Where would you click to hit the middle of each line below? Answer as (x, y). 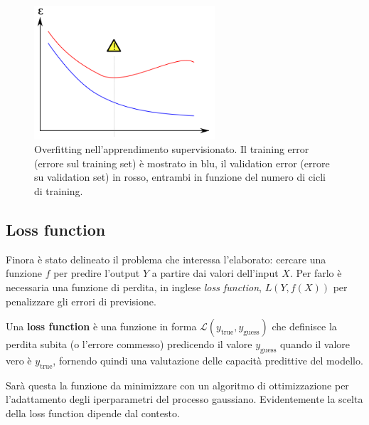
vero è (19, 360)
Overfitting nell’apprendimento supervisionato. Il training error (172, 149)
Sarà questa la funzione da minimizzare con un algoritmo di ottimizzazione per (177, 385)
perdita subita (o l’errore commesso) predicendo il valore (129, 344)
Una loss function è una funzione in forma (101, 326)
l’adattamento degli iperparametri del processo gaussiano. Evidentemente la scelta (184, 399)
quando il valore (315, 344)
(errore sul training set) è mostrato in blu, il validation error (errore (182, 163)
